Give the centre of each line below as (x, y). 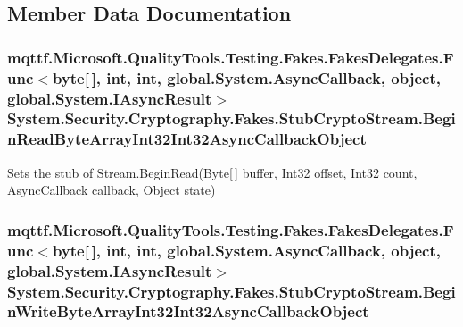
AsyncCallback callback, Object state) (112, 190)
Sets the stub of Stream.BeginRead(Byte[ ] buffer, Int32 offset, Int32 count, (212, 172)
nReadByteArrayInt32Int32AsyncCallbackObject (187, 139)
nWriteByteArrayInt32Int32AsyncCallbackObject (188, 311)
